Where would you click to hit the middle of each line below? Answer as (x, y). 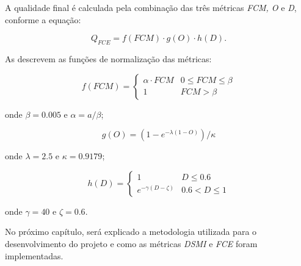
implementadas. (34, 255)
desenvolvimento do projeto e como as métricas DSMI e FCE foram (131, 243)
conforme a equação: (43, 19)
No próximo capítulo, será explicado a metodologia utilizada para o (131, 232)
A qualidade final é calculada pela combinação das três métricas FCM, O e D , (151, 7)
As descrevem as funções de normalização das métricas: (108, 58)
